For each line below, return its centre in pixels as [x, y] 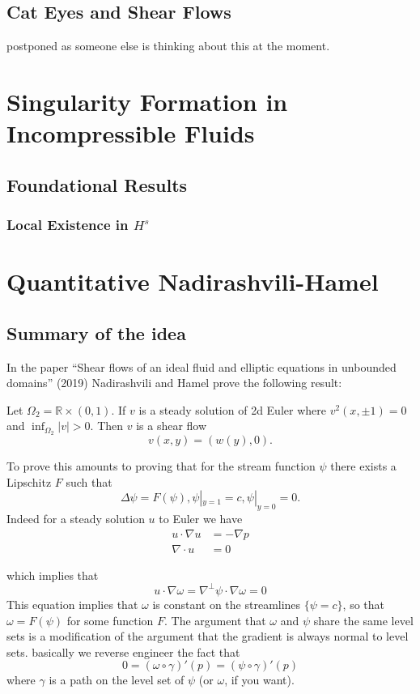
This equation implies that [72, 604]
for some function [110, 620]
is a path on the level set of [117, 680]
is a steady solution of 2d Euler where [232, 409]
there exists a [363, 466]
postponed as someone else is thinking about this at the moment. [168, 46]
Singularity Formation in [147, 101]
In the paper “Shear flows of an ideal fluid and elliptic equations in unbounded [202, 366]
